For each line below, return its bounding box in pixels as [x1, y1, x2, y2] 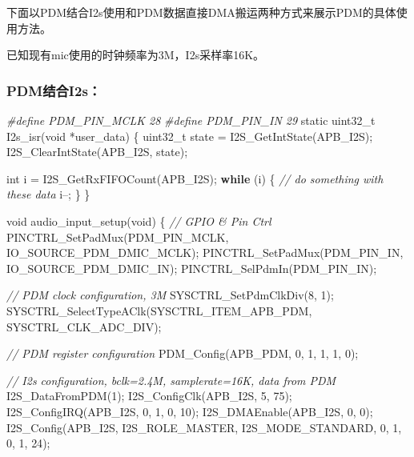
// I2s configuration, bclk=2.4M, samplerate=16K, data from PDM [6, 371, 336, 388]
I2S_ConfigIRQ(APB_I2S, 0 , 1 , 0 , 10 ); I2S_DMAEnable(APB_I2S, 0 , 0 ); [6, 403, 373, 419]
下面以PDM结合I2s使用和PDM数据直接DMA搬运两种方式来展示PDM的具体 [6, 4, 396, 20]
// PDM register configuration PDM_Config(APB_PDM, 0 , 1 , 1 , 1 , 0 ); [6, 345, 359, 362]
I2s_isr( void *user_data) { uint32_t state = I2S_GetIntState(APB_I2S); [6, 127, 373, 144]
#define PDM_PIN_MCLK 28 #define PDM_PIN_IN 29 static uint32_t [6, 112, 376, 128]
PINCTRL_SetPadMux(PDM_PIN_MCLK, [6, 228, 229, 245]
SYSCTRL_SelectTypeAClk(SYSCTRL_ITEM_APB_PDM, [6, 302, 312, 319]
